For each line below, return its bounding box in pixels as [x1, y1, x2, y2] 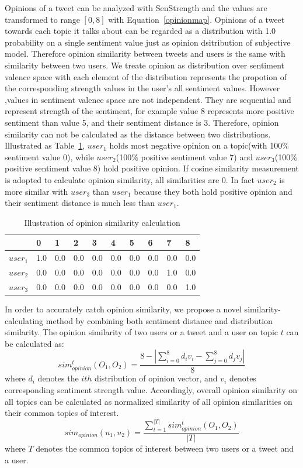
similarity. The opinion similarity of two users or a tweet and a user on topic [5, 326, 278, 338]
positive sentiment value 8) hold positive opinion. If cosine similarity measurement [5, 162, 299, 174]
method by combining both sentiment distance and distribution [46, 314, 273, 326]
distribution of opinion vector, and [94, 372, 218, 384]
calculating [5, 314, 44, 326]
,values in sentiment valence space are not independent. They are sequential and [5, 93, 291, 105]
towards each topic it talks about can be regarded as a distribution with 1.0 [5, 25, 276, 37]
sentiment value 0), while [5, 150, 94, 163]
